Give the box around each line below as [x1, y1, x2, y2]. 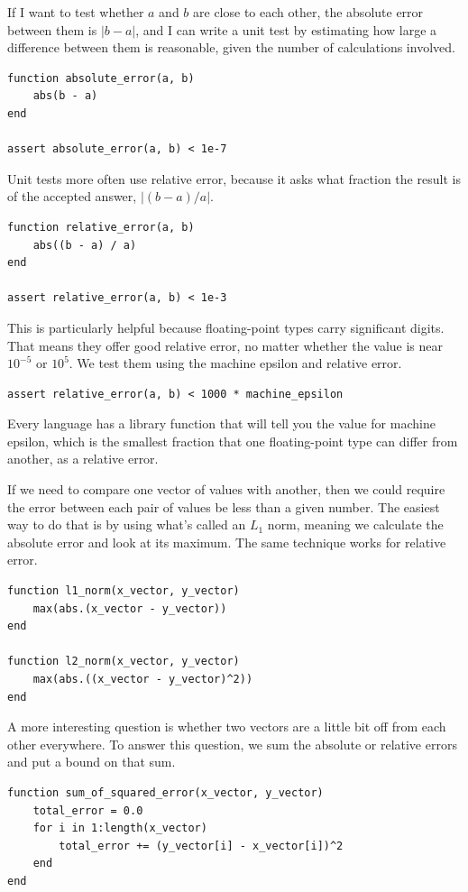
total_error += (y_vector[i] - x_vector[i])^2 [59, 839, 344, 852]
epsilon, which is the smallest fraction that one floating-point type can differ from [7, 431, 458, 450]
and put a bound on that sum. [7, 752, 176, 771]
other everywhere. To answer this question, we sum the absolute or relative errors [7, 734, 457, 753]
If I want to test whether [7, 3, 144, 21]
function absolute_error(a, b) [7, 71, 195, 85]
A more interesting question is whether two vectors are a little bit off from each [7, 717, 446, 736]
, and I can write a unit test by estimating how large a [135, 20, 437, 39]
